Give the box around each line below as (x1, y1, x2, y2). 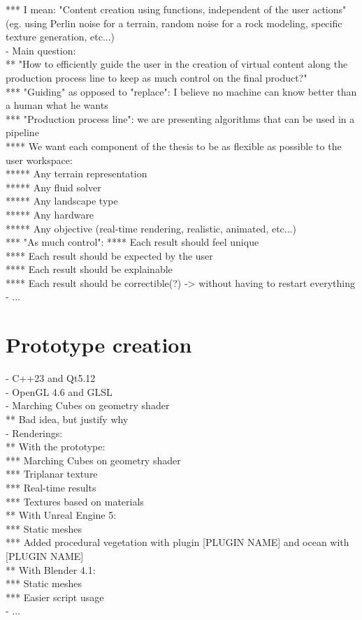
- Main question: (6, 43, 76, 57)
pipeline (6, 125, 39, 140)
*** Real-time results (6, 480, 96, 494)
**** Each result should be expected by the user (6, 248, 213, 263)
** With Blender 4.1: (6, 562, 96, 577)
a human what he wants (6, 98, 108, 112)
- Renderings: (6, 425, 63, 440)
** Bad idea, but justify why (6, 411, 129, 426)
